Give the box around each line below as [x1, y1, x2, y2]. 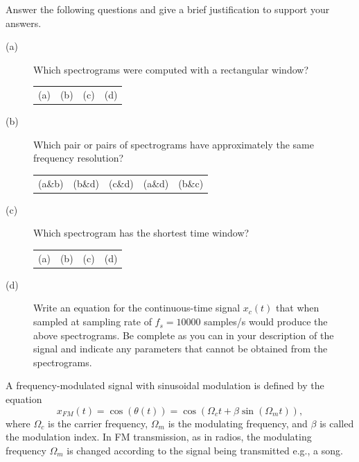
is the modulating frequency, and [168, 416, 308, 430]
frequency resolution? [33, 151, 124, 165]
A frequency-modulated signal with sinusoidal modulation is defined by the [6, 378, 324, 393]
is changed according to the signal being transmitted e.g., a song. [67, 443, 343, 457]
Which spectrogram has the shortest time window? [33, 225, 249, 240]
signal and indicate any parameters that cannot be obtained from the [33, 341, 328, 356]
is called [319, 416, 354, 430]
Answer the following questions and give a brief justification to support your [6, 2, 330, 16]
